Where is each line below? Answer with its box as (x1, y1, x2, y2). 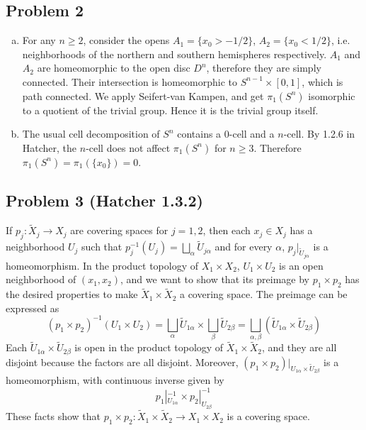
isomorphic (308, 88, 355, 103)
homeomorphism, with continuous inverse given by (6, 373, 224, 387)
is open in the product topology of (74, 340, 224, 355)
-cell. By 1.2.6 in (283, 126, 355, 141)
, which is (302, 74, 343, 89)
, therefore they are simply (206, 60, 321, 75)
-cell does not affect (86, 140, 171, 155)
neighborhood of (6, 272, 76, 287)
